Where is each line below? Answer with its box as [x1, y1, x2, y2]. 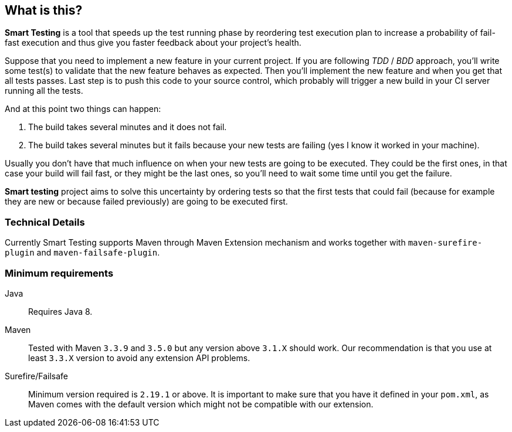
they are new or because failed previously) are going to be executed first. [5, 196, 288, 207]
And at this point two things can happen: [5, 104, 161, 114]
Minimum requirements [5, 267, 114, 279]
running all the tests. [5, 86, 83, 96]
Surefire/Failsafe [5, 370, 69, 381]
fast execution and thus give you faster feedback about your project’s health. [5, 38, 301, 48]
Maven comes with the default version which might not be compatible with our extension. [28, 399, 374, 409]
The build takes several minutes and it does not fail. [28, 122, 227, 132]
